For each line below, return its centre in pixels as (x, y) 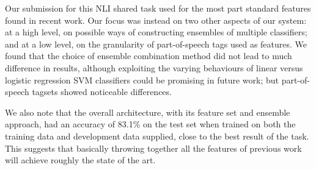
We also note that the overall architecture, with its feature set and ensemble (148, 112)
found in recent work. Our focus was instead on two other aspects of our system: (156, 20)
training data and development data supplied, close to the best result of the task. (157, 136)
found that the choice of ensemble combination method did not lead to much (149, 56)
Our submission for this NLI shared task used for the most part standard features (158, 8)
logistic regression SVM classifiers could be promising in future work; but (142, 80)
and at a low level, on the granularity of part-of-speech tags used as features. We (156, 44)
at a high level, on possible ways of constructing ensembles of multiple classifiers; (156, 32)
